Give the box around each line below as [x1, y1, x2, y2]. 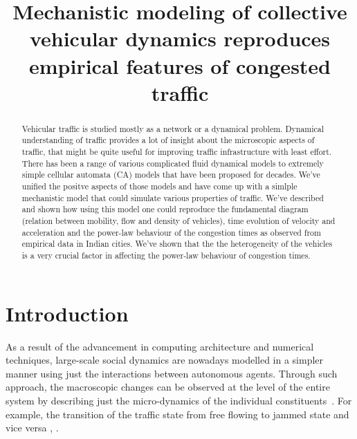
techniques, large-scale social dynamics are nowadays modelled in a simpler [6, 353, 324, 367]
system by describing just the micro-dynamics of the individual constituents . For [6, 393, 352, 407]
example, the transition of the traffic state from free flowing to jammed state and [6, 407, 349, 421]
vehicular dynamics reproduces [29, 24, 331, 53]
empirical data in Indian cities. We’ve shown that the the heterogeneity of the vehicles [21, 238, 333, 250]
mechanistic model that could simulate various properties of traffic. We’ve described [21, 192, 324, 203]
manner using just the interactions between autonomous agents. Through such [6, 366, 338, 380]
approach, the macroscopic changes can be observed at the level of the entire [6, 380, 330, 394]
